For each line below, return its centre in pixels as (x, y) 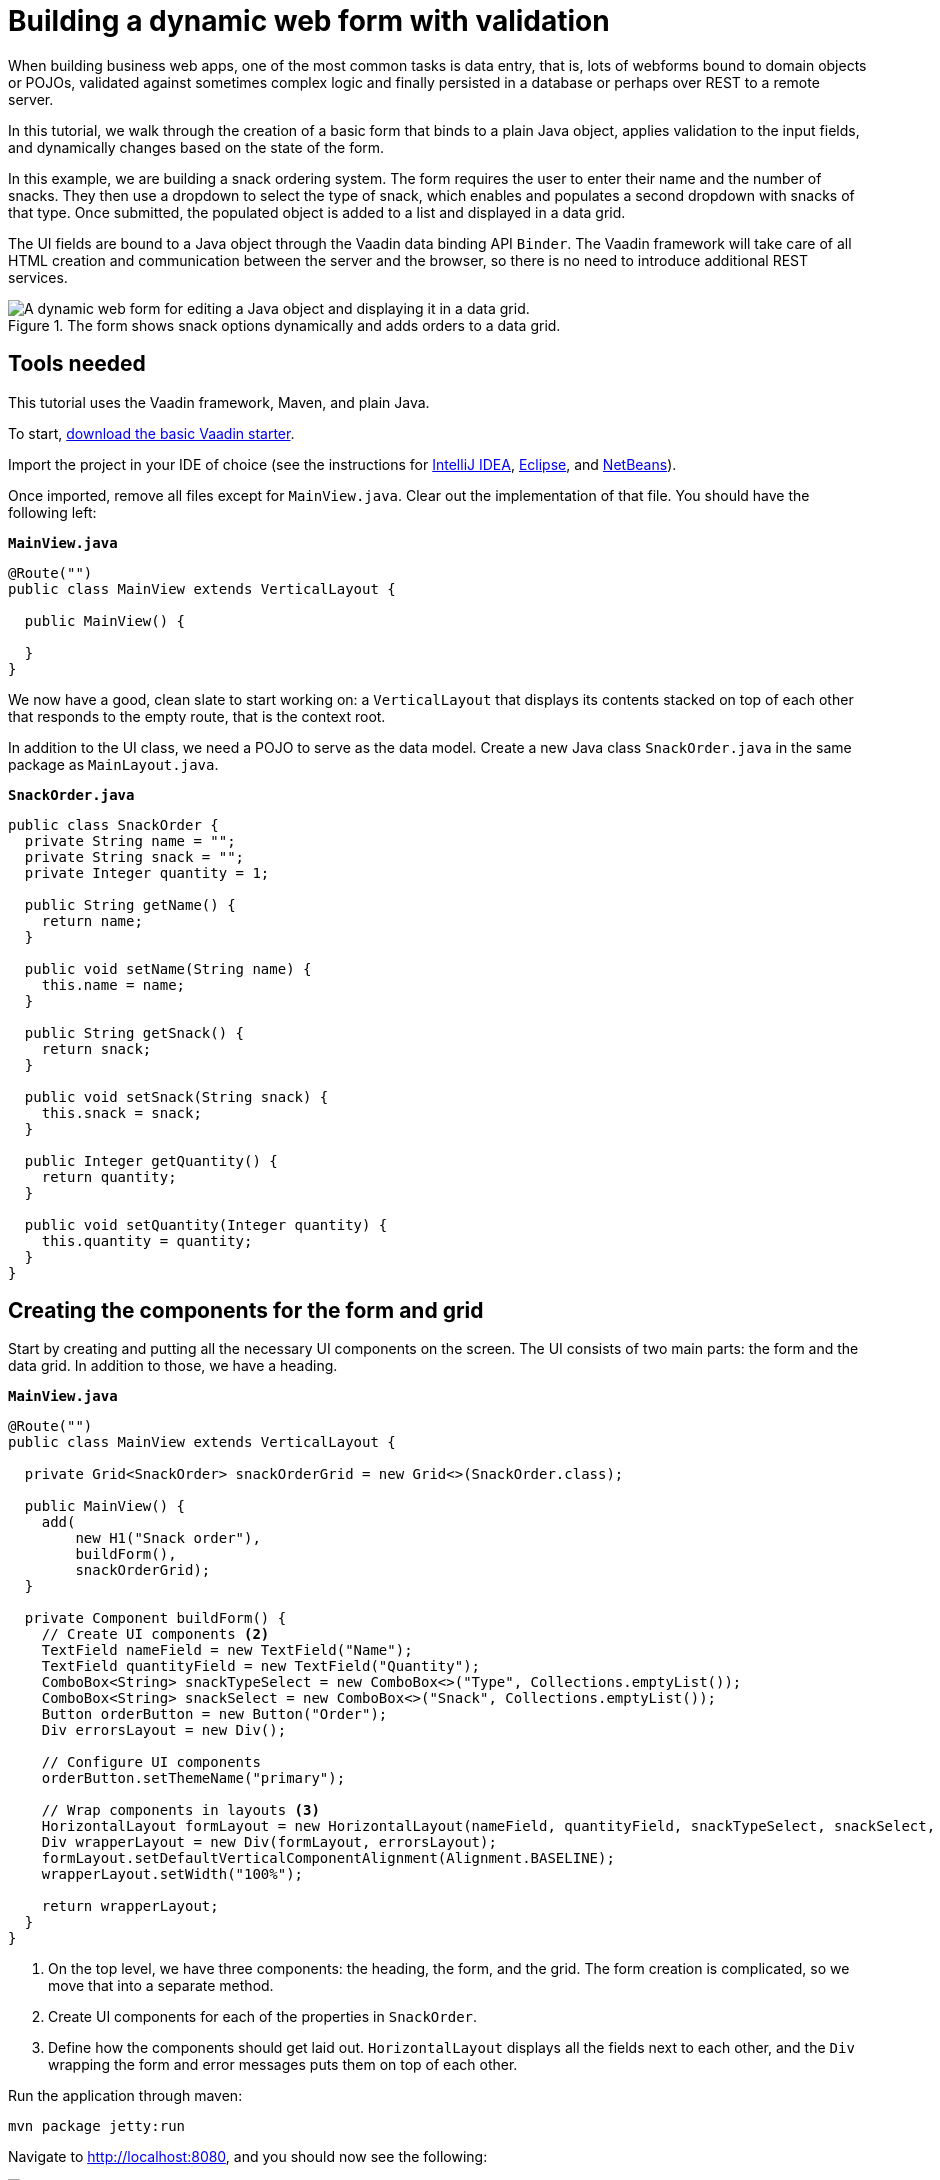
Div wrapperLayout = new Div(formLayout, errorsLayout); (269, 1842)
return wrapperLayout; (130, 1906)
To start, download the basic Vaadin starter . (151, 433)
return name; (92, 920)
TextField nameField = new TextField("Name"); (227, 1650)
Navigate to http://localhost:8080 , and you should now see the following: (248, 2157)
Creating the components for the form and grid (246, 1311)
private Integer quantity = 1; (147, 872)
